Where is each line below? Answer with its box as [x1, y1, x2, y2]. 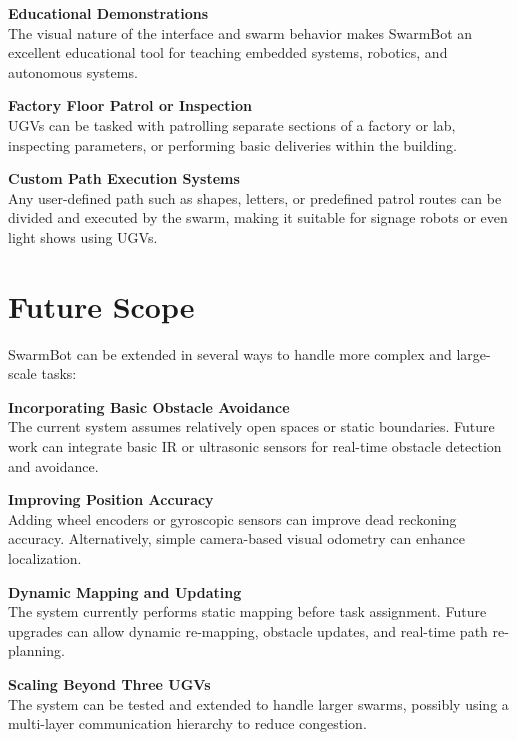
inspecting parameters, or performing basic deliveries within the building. [8, 134, 457, 155]
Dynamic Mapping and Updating [8, 581, 242, 602]
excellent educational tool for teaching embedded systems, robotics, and [8, 42, 448, 63]
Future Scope [8, 285, 195, 326]
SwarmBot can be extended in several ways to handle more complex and [8, 343, 452, 364]
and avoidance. [8, 455, 99, 476]
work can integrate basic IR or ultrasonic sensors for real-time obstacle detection [8, 436, 502, 457]
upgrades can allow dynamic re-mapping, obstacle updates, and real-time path [8, 620, 488, 641]
